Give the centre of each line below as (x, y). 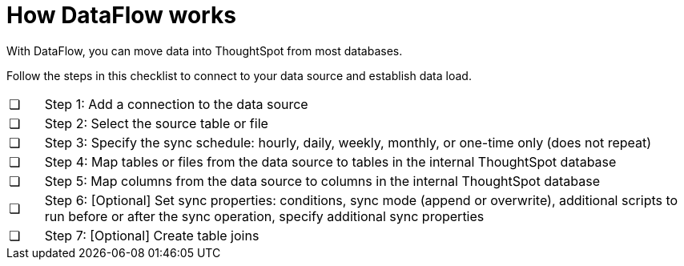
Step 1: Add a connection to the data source (176, 104)
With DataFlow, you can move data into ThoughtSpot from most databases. (205, 50)
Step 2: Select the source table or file (156, 123)
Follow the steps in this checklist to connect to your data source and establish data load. (239, 75)
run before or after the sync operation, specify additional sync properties (264, 216)
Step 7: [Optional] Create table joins (152, 235)
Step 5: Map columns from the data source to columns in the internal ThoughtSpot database (322, 181)
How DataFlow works (121, 15)
